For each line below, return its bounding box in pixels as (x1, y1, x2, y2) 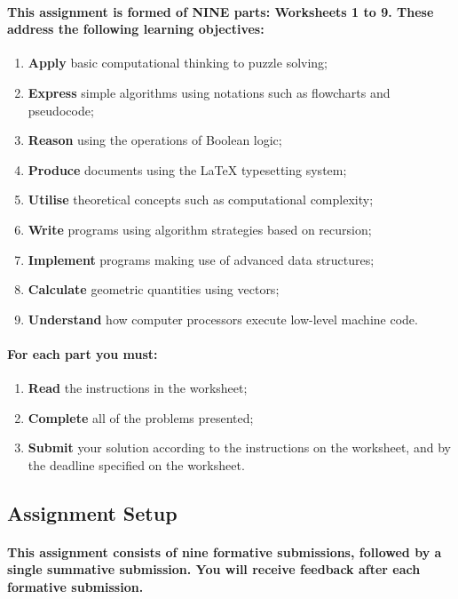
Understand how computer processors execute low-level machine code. (28, 309, 418, 328)
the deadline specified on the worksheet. (28, 455, 245, 474)
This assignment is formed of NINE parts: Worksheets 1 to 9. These (7, 2, 434, 20)
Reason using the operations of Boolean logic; (28, 131, 282, 149)
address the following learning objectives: (7, 20, 265, 38)
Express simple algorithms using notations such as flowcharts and (28, 83, 391, 101)
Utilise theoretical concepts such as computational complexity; (28, 190, 374, 209)
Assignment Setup (7, 499, 178, 526)
